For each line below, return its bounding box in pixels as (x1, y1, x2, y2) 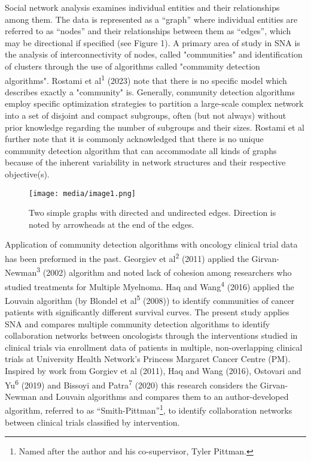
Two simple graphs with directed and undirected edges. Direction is (29, 206, 276, 219)
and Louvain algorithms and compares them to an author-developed (39, 390, 289, 402)
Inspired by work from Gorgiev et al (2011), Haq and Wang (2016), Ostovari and (5, 364, 301, 376)
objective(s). (5, 167, 50, 180)
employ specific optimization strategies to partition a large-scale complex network (5, 97, 304, 110)
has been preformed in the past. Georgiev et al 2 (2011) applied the (5, 251, 249, 264)
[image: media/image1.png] (29, 189, 136, 198)
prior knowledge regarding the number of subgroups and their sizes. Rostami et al (5, 120, 304, 133)
